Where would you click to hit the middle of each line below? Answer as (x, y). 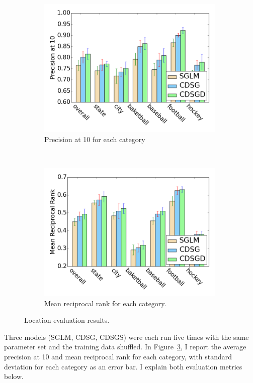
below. (14, 376)
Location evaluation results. (67, 320)
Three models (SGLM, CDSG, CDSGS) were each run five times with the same (126, 337)
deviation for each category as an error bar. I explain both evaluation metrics (123, 366)
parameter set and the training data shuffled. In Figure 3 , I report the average (125, 347)
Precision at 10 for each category (95, 139)
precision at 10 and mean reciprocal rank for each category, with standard (118, 356)
